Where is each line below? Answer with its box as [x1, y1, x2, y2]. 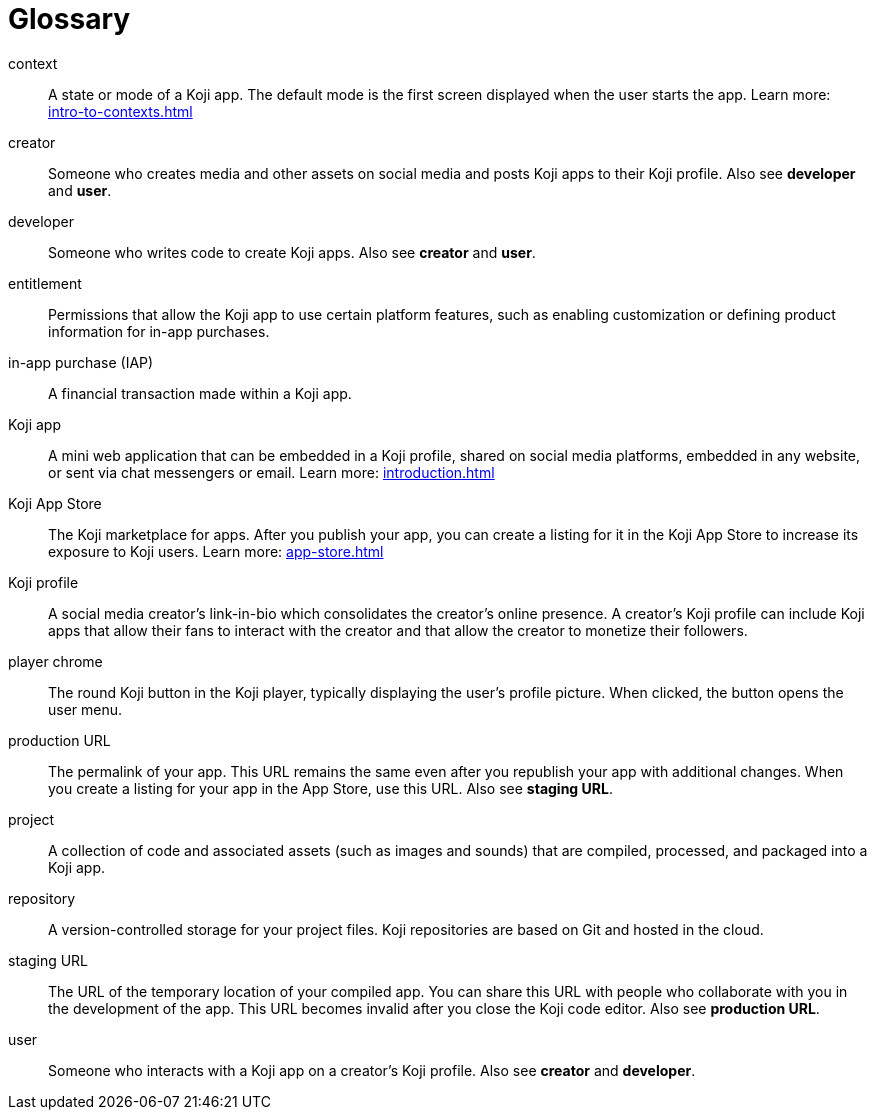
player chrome [8, 652, 103, 670]
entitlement [8, 274, 82, 292]
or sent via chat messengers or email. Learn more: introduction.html [48, 463, 495, 481]
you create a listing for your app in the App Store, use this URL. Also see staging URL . [48, 779, 613, 797]
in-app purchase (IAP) [8, 353, 154, 371]
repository [8, 889, 76, 907]
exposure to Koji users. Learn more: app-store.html [48, 542, 384, 560]
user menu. [48, 700, 123, 718]
